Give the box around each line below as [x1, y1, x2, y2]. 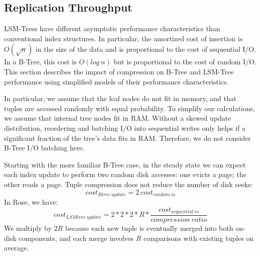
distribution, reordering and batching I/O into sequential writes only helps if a [4, 122, 245, 133]
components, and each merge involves [19, 232, 134, 243]
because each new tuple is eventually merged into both [65, 223, 233, 233]
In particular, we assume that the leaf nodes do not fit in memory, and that [4, 93, 237, 104]
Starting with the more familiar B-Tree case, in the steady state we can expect [4, 159, 246, 169]
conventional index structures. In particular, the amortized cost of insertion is [4, 33, 243, 43]
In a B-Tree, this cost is [4, 56, 77, 67]
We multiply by [4, 223, 52, 233]
